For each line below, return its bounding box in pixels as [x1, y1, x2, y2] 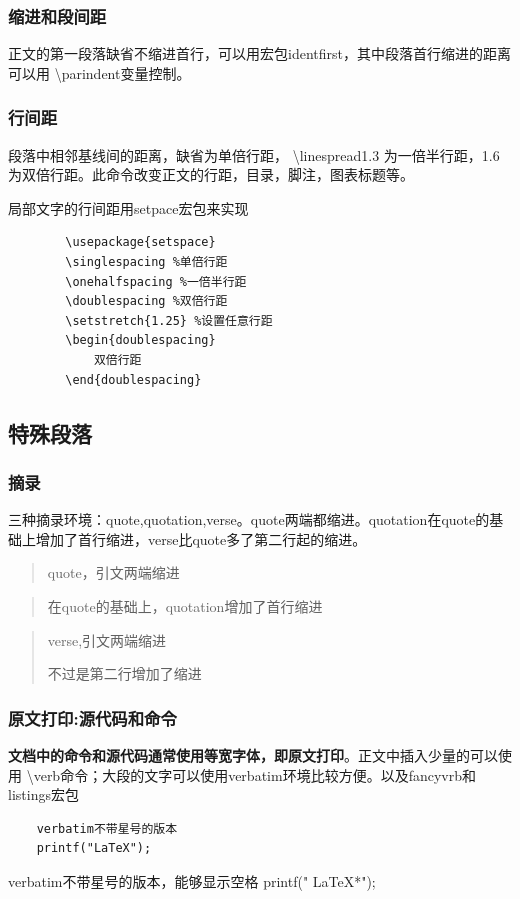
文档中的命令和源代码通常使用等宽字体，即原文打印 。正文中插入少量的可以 [8, 744, 498, 765]
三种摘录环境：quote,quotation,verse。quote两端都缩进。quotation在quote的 [8, 509, 490, 530]
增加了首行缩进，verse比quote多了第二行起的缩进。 [35, 528, 367, 549]
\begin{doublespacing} [65, 333, 216, 348]
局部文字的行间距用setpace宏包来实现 [8, 197, 249, 218]
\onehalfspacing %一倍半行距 [65, 274, 247, 289]
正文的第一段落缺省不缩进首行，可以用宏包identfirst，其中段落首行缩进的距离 [8, 43, 511, 64]
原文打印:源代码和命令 [8, 705, 177, 730]
